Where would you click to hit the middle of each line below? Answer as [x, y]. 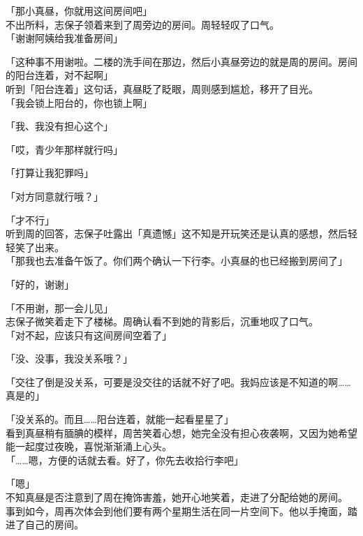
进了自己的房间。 [45, 524]
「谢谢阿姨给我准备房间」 [64, 38]
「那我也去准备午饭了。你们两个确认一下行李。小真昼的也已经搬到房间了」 [177, 261]
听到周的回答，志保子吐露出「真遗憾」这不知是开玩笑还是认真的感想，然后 [177, 233]
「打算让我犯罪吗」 [50, 173]
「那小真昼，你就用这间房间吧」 [79, 10]
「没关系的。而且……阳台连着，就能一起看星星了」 [120, 419]
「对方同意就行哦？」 [54, 196]
